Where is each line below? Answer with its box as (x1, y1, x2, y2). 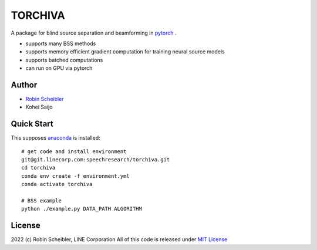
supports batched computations (25, 56, 103, 63)
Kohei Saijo (25, 103, 53, 111)
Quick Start (11, 119, 53, 129)
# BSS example (21, 197, 62, 204)
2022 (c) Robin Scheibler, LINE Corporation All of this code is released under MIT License (11, 236, 228, 243)
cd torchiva (21, 164, 56, 171)
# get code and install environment (21, 148, 127, 155)
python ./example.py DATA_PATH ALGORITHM (21, 205, 142, 212)
